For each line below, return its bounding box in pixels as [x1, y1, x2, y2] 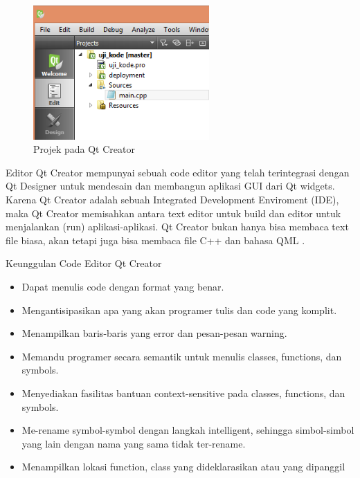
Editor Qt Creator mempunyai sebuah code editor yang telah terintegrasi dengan [6, 165, 350, 179]
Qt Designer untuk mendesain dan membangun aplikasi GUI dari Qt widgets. [6, 178, 335, 193]
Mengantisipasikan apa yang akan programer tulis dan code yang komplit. [21, 302, 337, 317]
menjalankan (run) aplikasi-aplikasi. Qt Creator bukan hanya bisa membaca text [6, 219, 349, 234]
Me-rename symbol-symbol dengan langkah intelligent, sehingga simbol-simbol [21, 423, 354, 437]
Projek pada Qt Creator [33, 142, 135, 156]
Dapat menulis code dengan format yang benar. [21, 279, 224, 293]
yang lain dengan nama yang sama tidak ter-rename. [21, 436, 246, 450]
